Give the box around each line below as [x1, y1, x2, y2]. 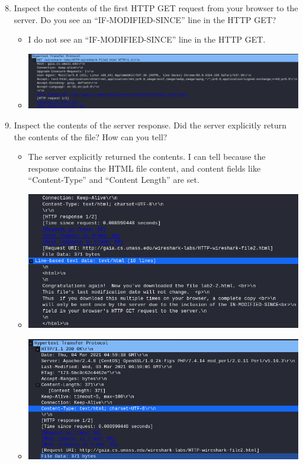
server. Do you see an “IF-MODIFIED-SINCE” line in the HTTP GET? [14, 13, 276, 25]
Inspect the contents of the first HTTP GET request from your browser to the [14, 2, 298, 14]
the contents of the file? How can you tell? [14, 130, 167, 143]
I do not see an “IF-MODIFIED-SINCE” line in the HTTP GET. [28, 33, 266, 46]
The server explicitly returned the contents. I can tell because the [28, 150, 266, 163]
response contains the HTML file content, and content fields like [28, 162, 261, 174]
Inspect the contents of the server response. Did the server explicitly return [14, 119, 286, 131]
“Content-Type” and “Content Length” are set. [28, 173, 199, 186]
